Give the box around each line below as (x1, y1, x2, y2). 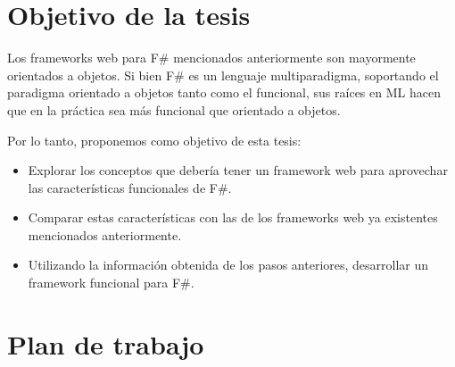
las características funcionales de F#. (28, 178, 232, 196)
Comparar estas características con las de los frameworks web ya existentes (28, 208, 438, 227)
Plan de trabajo (7, 325, 204, 362)
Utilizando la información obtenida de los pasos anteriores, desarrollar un (28, 255, 429, 274)
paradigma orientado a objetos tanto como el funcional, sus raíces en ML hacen (7, 83, 441, 102)
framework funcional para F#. (28, 273, 194, 292)
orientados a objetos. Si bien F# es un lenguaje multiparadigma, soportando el (7, 65, 439, 84)
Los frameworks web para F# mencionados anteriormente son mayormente (7, 48, 416, 67)
